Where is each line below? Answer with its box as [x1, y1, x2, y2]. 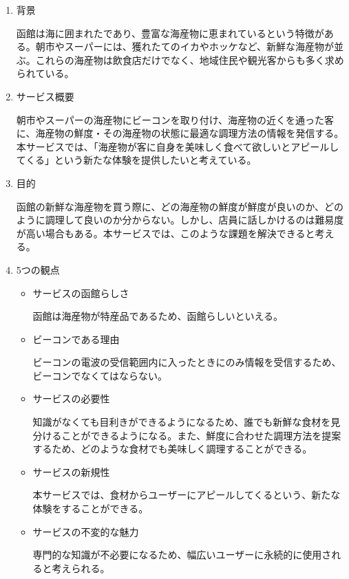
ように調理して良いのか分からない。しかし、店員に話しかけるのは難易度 [16, 212, 344, 227]
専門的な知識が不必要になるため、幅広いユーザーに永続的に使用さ [32, 547, 332, 562]
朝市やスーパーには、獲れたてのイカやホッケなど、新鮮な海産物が [35, 39, 334, 54]
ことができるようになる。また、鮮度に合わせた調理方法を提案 [61, 428, 341, 442]
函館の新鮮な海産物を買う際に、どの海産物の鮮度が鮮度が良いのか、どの [16, 199, 344, 213]
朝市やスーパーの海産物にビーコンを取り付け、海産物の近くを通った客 [16, 112, 334, 127]
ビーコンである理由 [32, 331, 120, 346]
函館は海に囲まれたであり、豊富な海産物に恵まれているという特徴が [16, 25, 324, 40]
